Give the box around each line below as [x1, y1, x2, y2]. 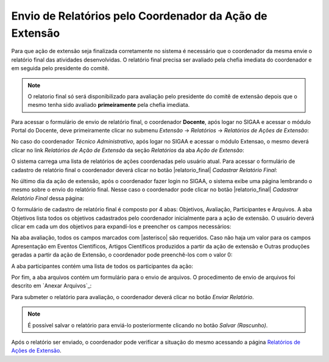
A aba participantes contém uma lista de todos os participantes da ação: [11, 262, 193, 270]
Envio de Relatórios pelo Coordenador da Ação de [11, 9, 267, 23]
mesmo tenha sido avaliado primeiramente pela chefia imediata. [27, 101, 190, 109]
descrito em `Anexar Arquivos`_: [11, 282, 92, 289]
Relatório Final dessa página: [11, 194, 85, 201]
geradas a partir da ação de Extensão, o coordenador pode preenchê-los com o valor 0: [11, 251, 233, 259]
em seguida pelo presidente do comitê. [11, 65, 110, 72]
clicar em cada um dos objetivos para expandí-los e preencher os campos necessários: [11, 223, 232, 230]
